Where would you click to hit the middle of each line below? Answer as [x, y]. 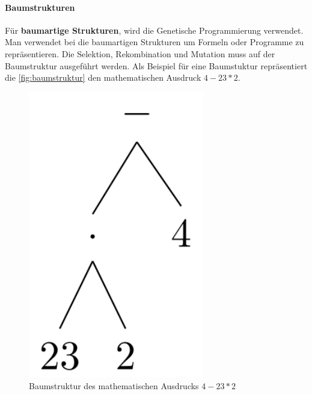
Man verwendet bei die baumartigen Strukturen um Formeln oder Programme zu [154, 42]
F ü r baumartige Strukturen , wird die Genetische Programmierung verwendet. [154, 30]
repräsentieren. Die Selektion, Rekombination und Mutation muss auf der [140, 53]
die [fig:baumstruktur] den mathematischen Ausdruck [103, 77]
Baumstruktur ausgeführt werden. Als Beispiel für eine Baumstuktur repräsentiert [156, 65]
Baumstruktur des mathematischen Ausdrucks [114, 386]
